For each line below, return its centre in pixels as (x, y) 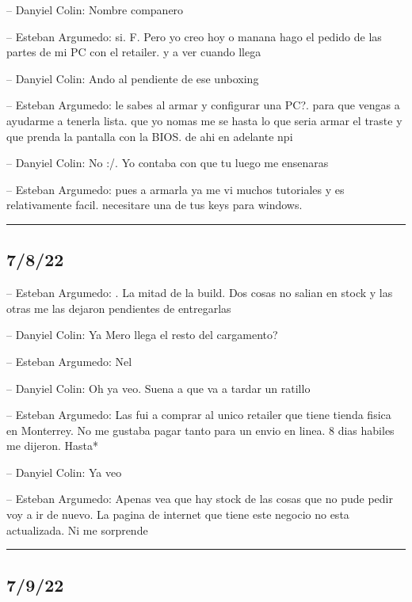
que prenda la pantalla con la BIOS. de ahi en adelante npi (150, 136)
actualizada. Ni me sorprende (77, 530)
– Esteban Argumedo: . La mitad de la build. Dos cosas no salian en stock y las (200, 293)
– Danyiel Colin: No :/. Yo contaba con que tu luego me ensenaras (168, 163)
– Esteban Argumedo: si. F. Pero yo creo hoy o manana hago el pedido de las (194, 36)
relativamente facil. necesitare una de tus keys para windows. (154, 205)
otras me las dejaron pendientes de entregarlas (119, 308)
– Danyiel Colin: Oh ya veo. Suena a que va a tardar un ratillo (158, 388)
